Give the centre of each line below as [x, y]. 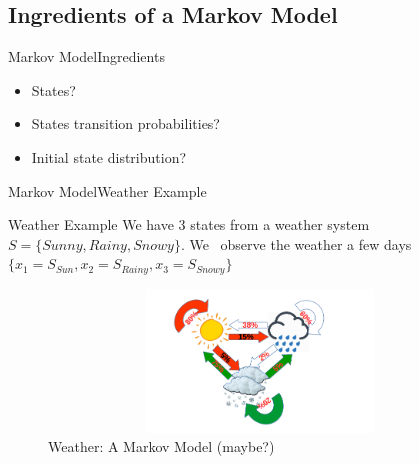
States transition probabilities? [125, 123]
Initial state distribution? [109, 156]
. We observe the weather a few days [296, 243]
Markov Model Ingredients [86, 56]
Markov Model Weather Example [107, 190]
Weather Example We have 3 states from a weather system [189, 224]
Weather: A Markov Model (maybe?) [161, 446]
